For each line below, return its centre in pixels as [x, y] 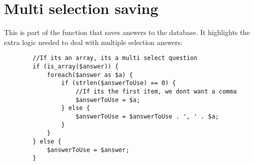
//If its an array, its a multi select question [115, 58]
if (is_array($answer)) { [76, 66]
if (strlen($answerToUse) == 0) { [118, 83]
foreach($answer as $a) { [90, 75]
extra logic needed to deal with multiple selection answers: [93, 42]
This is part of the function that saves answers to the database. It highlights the [127, 32]
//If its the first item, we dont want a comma [156, 91]
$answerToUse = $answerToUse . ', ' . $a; [147, 116]
